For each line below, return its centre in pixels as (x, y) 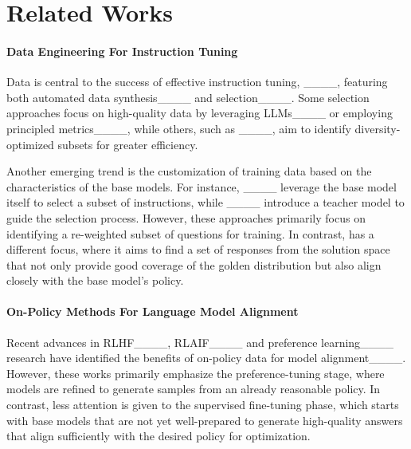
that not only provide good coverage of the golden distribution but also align (194, 264)
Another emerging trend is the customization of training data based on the (189, 171)
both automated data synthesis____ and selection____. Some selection (188, 97)
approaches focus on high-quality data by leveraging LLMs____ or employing (200, 113)
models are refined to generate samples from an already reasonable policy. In (194, 389)
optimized (30, 144)
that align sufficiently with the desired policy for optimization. (159, 436)
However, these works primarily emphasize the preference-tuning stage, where (196, 373)
